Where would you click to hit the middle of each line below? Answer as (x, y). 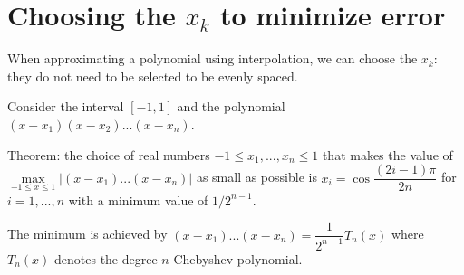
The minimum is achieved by (87, 234)
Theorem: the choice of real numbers (109, 154)
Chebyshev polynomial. (238, 258)
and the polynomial (231, 106)
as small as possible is (256, 177)
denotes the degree (106, 258)
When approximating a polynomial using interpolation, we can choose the (213, 58)
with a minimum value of (138, 199)
